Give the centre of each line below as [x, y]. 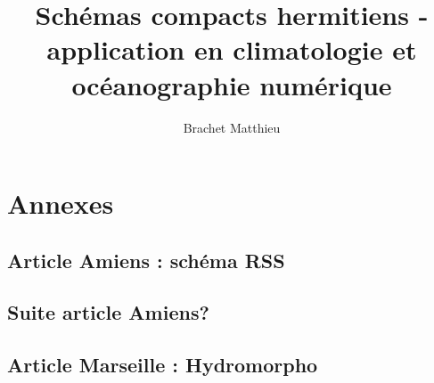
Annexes [61, 204]
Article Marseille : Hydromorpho [163, 365]
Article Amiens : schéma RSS [146, 260]
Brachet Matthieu [232, 127]
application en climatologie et [232, 49]
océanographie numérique [232, 84]
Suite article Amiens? [108, 312]
